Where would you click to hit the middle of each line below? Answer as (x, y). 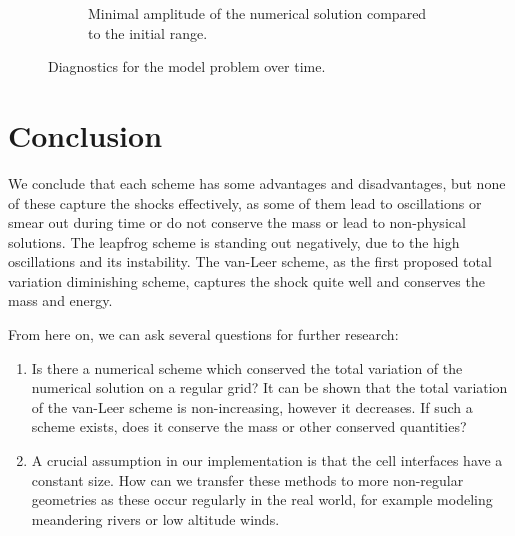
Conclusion (85, 134)
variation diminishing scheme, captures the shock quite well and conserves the (246, 280)
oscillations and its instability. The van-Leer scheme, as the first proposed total (250, 261)
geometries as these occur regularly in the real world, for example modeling (262, 499)
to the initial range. (148, 32)
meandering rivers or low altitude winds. (155, 518)
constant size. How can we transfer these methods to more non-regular (247, 479)
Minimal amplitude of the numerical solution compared (257, 13)
